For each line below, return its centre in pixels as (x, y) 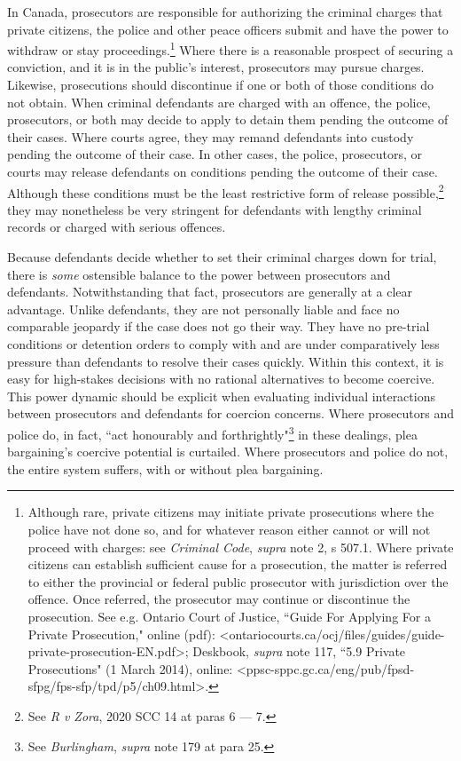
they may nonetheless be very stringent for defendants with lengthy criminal (215, 209)
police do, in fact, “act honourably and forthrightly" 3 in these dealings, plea (212, 432)
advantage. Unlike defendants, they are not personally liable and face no (203, 309)
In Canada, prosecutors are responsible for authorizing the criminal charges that (225, 12)
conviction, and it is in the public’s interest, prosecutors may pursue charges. (216, 67)
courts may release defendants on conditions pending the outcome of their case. (223, 171)
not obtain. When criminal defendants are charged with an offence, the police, (219, 102)
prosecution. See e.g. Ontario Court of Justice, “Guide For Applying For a (229, 616)
